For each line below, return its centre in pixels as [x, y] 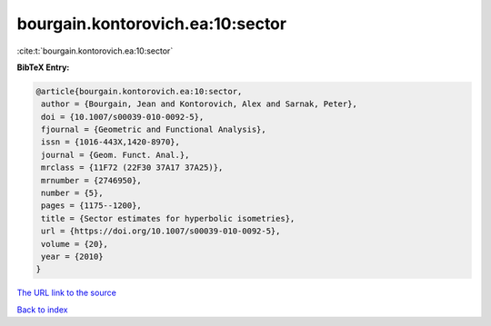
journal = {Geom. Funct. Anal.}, [115, 155]
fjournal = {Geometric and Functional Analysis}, [154, 130]
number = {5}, [72, 193]
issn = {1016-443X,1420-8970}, [111, 142]
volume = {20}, [75, 244]
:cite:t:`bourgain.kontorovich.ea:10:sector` [95, 51]
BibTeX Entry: [43, 67]
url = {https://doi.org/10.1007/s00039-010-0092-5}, [161, 231]
